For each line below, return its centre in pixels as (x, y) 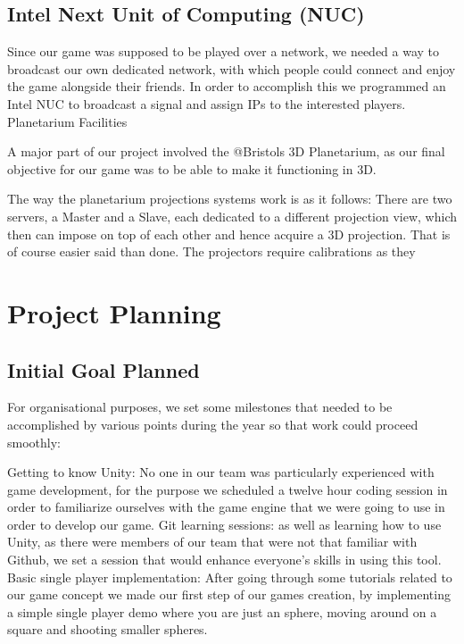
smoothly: (34, 442)
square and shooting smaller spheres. (108, 629)
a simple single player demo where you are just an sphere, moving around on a (222, 611)
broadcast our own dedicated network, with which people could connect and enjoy (232, 68)
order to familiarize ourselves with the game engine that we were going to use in (226, 507)
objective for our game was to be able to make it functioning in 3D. (192, 168)
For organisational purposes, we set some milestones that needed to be (200, 407)
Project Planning (114, 312)
